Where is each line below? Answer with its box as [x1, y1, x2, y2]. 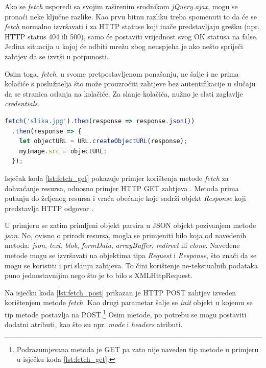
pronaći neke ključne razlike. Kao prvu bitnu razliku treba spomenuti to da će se [5, 11, 257, 21]
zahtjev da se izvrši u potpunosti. [5, 51, 109, 61]
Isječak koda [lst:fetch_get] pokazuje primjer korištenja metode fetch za [5, 172, 229, 183]
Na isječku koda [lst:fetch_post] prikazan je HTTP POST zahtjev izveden [5, 287, 236, 297]
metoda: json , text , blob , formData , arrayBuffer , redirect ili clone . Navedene [5, 240, 240, 250]
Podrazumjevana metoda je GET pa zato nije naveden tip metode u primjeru [16, 343, 259, 354]
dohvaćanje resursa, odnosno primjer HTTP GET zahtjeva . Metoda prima [5, 182, 239, 193]
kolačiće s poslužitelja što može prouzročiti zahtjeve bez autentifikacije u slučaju [5, 78, 256, 89]
